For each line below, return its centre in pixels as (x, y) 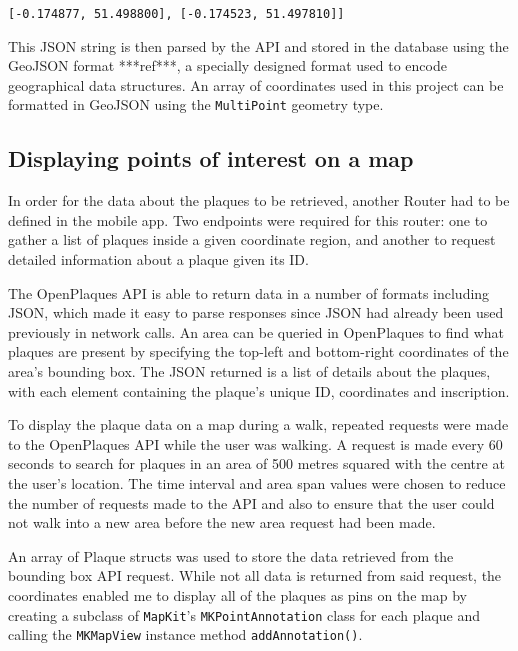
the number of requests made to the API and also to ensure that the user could (251, 502)
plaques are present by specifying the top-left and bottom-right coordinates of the (258, 351)
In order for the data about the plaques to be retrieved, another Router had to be (259, 200)
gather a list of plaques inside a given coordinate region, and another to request (252, 239)
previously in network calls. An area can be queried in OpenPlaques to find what (256, 331)
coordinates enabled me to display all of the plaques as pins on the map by (237, 594)
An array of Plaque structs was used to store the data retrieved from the (231, 555)
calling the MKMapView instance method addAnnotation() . (185, 634)
